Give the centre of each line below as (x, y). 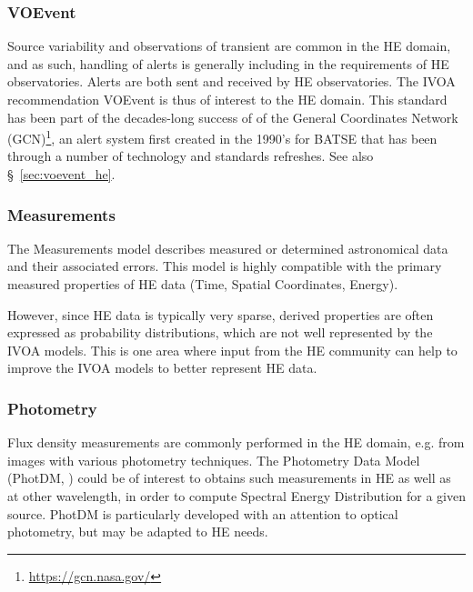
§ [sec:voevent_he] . (61, 174)
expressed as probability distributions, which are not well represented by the (220, 332)
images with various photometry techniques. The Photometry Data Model (214, 460)
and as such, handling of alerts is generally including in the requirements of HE (228, 63)
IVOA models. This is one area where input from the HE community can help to (232, 350)
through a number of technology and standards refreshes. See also (191, 156)
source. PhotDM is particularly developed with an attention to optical (203, 513)
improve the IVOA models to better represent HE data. (162, 368)
